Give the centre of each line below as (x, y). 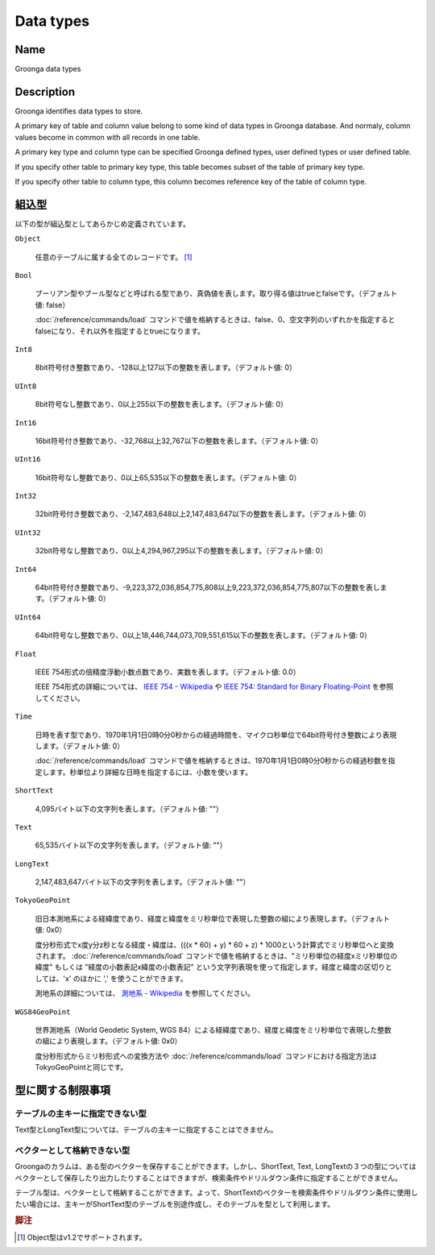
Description (45, 91)
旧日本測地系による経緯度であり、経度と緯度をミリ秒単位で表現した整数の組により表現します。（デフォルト (213, 918)
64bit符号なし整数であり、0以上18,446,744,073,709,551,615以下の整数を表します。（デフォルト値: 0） (203, 636)
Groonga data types (48, 69)
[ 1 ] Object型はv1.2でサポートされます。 (82, 1237)
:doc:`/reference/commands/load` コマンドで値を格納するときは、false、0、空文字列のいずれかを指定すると (215, 320)
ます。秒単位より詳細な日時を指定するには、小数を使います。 (151, 772)
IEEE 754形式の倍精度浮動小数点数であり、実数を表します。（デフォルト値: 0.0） (168, 672)
